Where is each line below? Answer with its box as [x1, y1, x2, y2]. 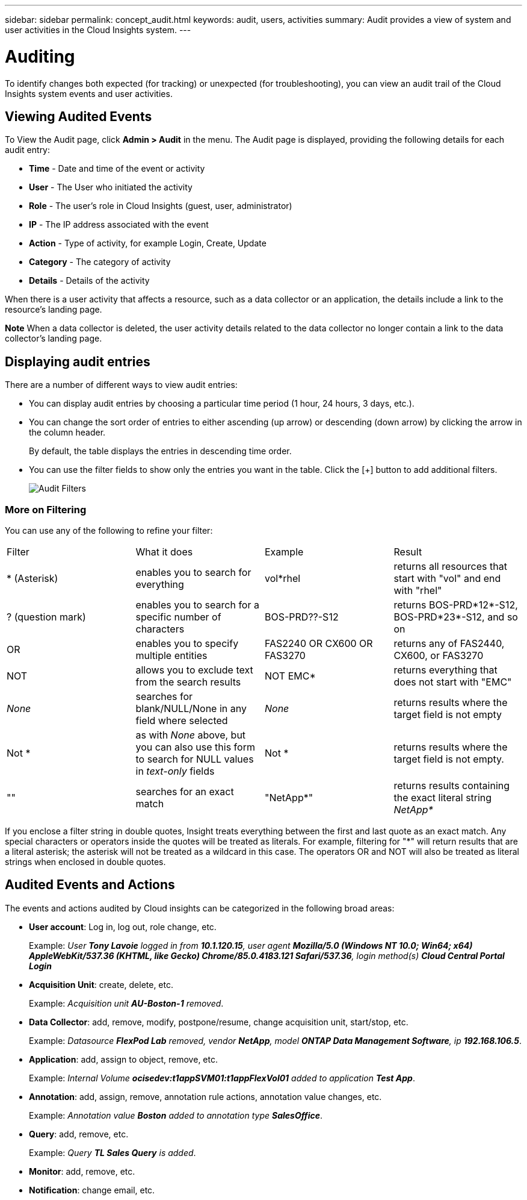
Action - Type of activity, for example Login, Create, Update [29, 238, 267, 249]
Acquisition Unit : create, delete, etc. [29, 979, 174, 990]
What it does [135, 545, 193, 558]
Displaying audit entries [5, 354, 150, 369]
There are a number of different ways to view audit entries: [5, 380, 238, 390]
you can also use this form [135, 740, 255, 753]
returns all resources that [393, 560, 507, 572]
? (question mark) [7, 610, 86, 623]
